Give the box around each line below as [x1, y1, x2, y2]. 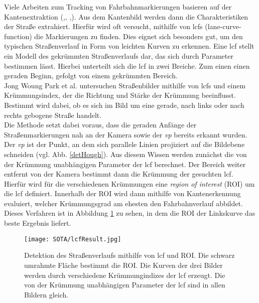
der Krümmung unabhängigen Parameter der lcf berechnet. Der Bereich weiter [4, 159, 246, 169]
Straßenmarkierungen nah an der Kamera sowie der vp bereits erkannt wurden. [4, 129, 247, 139]
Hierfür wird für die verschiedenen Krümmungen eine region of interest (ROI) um [4, 178, 255, 189]
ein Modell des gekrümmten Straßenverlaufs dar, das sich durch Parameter [4, 50, 233, 61]
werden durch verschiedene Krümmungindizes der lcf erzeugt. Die [24, 269, 225, 280]
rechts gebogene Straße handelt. [4, 109, 102, 120]
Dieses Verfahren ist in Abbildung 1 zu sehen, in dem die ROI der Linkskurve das [4, 208, 255, 218]
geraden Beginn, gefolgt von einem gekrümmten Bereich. [4, 70, 178, 81]
